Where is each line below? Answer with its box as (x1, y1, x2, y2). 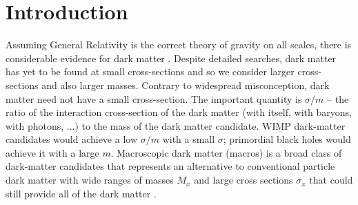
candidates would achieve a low (6, 132, 138, 146)
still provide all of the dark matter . (6, 186, 157, 200)
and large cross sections (194, 173, 293, 187)
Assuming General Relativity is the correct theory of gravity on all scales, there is (6, 37, 352, 52)
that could (309, 173, 353, 187)
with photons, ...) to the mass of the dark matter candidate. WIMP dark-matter (6, 118, 346, 133)
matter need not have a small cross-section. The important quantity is (6, 91, 302, 106)
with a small (162, 132, 215, 146)
